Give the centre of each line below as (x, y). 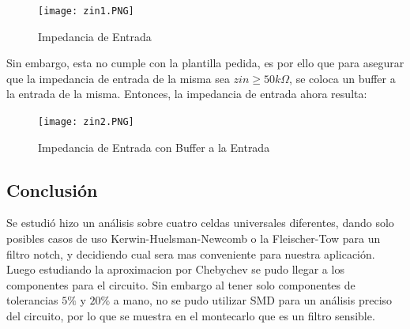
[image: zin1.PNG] (86, 11)
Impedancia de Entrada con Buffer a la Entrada (154, 147)
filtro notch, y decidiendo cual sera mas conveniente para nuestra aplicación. (191, 253)
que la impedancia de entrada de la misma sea (118, 78)
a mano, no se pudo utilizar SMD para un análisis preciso (253, 300)
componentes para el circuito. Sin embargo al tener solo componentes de (181, 284)
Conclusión (52, 189)
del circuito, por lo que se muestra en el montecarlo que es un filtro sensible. (191, 316)
